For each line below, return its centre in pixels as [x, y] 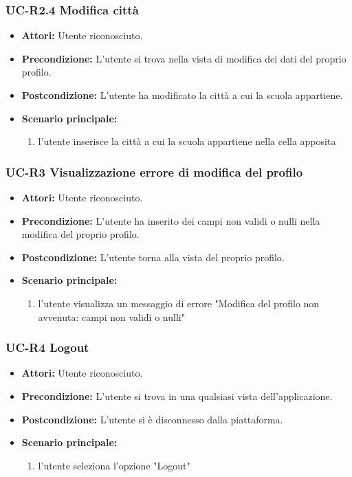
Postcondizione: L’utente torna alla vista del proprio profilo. [153, 257]
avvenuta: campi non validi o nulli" [111, 317]
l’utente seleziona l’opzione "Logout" [114, 465]
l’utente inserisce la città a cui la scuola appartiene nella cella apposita [187, 141]
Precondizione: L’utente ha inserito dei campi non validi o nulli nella [171, 220]
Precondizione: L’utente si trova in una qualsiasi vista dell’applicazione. [177, 396]
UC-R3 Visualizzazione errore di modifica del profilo [154, 171]
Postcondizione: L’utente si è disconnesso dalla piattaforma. [152, 419]
